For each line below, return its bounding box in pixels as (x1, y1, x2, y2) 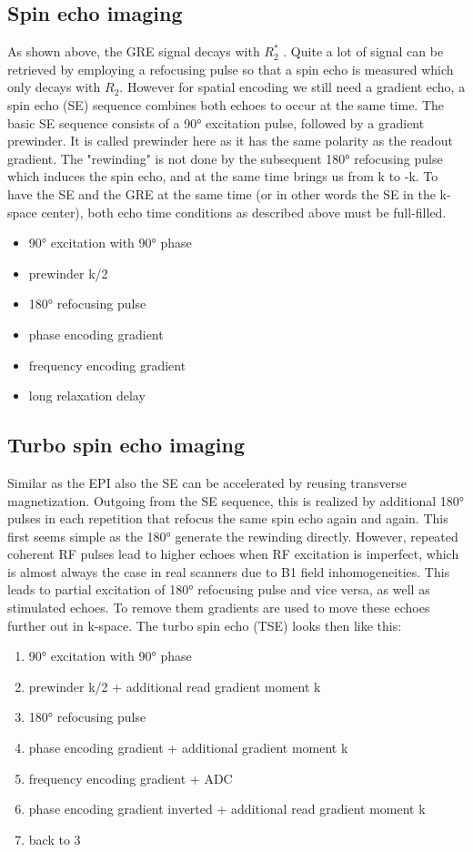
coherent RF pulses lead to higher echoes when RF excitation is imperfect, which (7, 544, 459, 563)
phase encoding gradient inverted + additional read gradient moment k (28, 799, 426, 818)
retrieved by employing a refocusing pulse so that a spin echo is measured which (7, 59, 454, 78)
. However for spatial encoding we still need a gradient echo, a (119, 77, 466, 96)
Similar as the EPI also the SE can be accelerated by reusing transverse (7, 472, 408, 492)
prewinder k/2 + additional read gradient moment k (28, 676, 321, 695)
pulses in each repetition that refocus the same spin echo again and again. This (7, 509, 448, 528)
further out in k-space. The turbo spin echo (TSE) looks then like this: (7, 615, 402, 634)
